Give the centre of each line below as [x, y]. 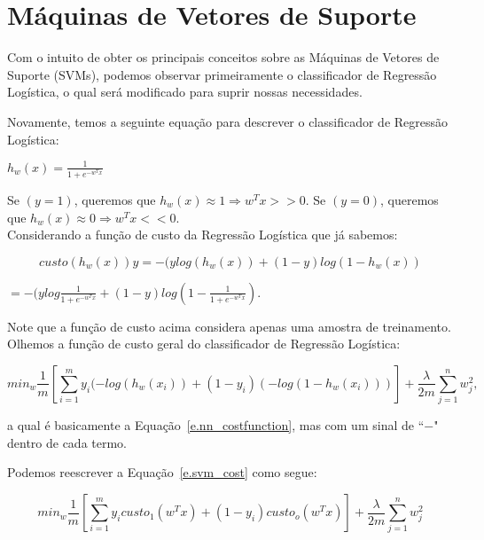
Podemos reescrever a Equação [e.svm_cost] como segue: [162, 472]
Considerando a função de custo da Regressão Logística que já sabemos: [203, 235]
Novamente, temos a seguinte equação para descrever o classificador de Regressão [228, 121]
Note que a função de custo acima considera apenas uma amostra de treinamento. [229, 326]
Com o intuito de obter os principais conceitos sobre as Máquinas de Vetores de [223, 57]
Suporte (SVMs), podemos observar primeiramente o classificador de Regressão [222, 74]
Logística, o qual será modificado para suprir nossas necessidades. [185, 92]
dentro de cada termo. [67, 442]
